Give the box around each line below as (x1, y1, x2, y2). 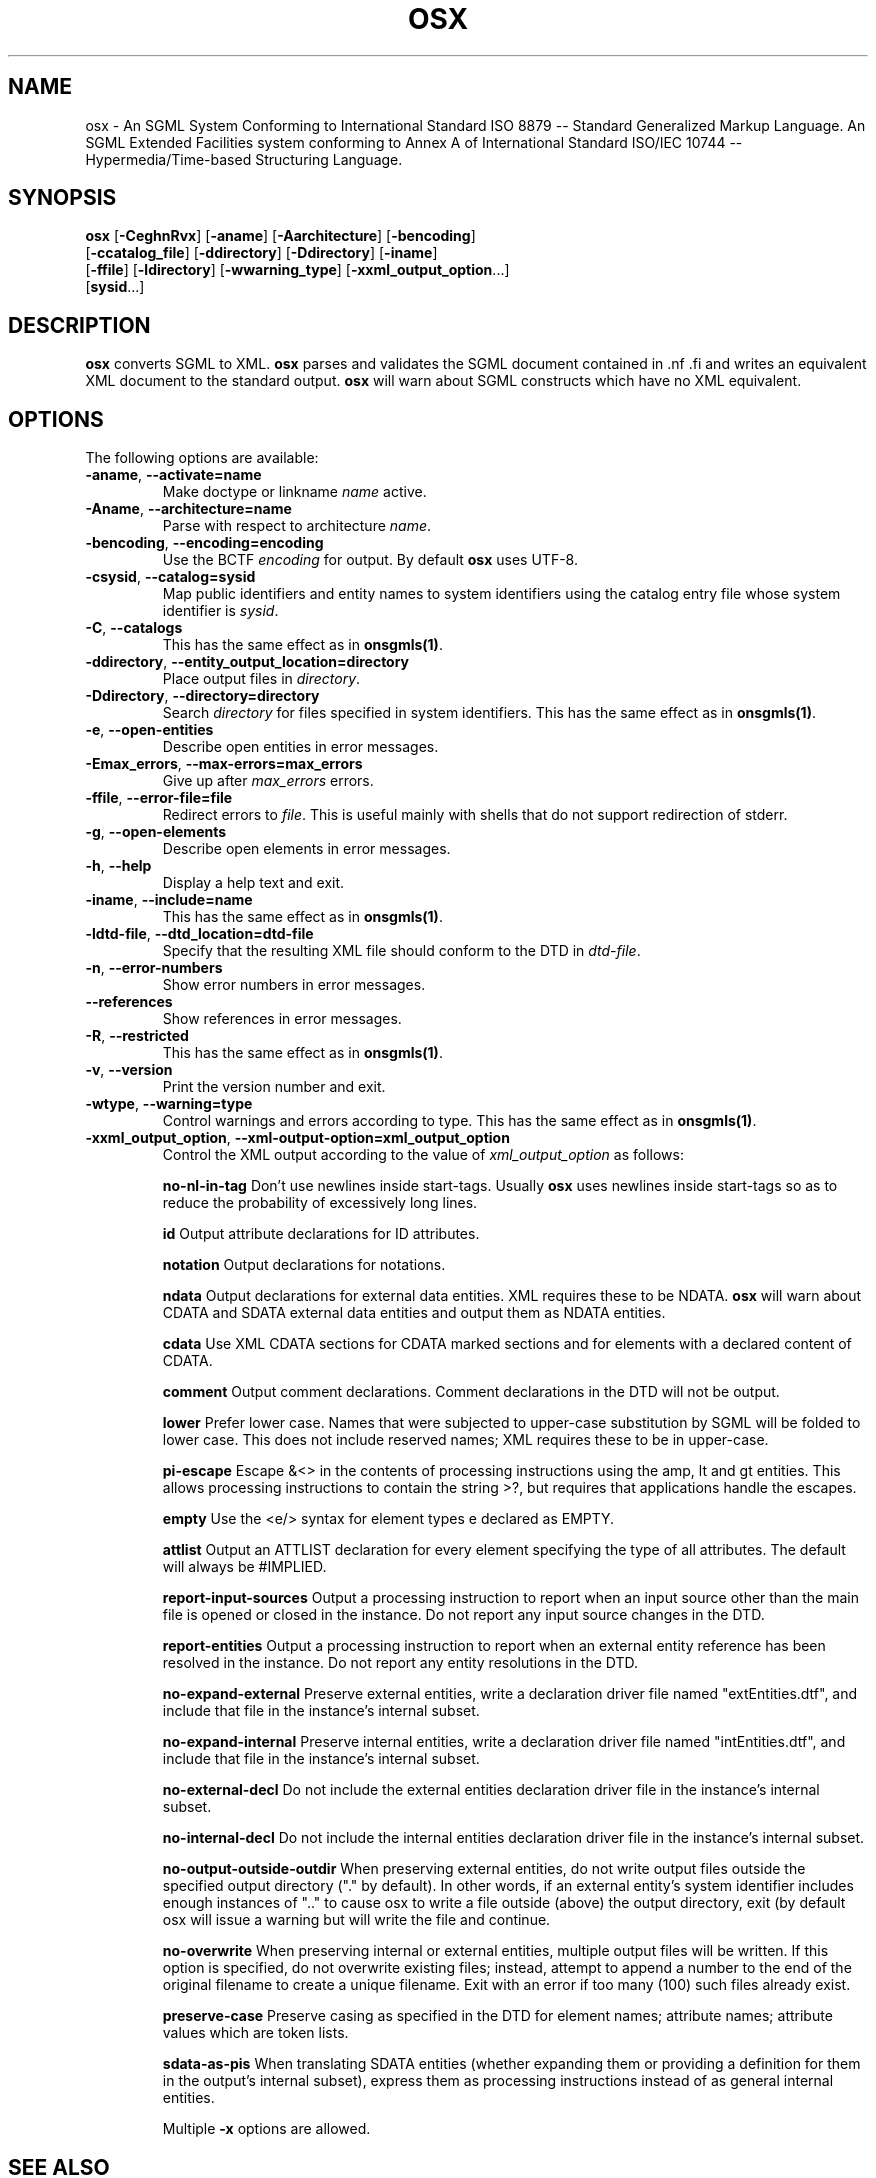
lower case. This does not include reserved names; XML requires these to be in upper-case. (162, 1431, 769, 1449)
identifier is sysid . (162, 602, 279, 620)
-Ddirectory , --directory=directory (85, 687, 320, 705)
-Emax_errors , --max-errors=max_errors (85, 755, 363, 773)
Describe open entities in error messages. (162, 738, 439, 756)
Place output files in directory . (162, 670, 361, 688)
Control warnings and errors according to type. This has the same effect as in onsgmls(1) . (162, 1112, 757, 1130)
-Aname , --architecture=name (85, 500, 292, 518)
